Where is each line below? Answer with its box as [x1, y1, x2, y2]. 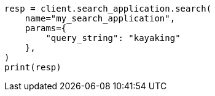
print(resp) [4, 62, 61, 72]
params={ [25, 23, 67, 33]
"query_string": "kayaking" [45, 33, 181, 43]
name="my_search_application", [25, 13, 176, 23]
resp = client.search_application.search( [4, 4, 212, 13]
